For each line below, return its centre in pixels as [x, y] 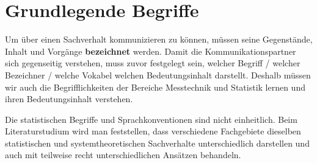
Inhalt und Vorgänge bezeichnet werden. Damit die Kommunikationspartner [151, 51]
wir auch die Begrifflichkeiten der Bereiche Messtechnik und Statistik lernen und [155, 87]
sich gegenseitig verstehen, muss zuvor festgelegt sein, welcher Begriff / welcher [153, 63]
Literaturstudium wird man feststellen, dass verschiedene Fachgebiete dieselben [153, 131]
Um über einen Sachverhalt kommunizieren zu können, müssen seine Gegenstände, [159, 39]
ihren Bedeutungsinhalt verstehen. [69, 99]
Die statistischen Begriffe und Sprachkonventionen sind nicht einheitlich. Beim [151, 119]
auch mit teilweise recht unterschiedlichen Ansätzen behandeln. [123, 155]
